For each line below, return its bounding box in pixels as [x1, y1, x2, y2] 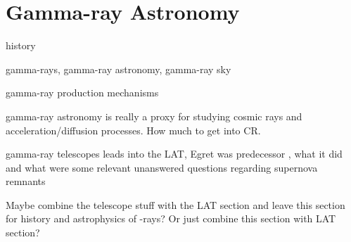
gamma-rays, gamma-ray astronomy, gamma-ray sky [6, 61, 231, 76]
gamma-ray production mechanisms [6, 85, 159, 100]
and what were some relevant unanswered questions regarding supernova [6, 160, 318, 174]
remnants [6, 174, 46, 189]
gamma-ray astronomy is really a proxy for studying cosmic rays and [6, 108, 302, 123]
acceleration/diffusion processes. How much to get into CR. [6, 122, 261, 137]
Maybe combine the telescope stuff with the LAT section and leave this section [6, 197, 345, 212]
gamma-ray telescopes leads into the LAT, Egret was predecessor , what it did [6, 146, 343, 161]
